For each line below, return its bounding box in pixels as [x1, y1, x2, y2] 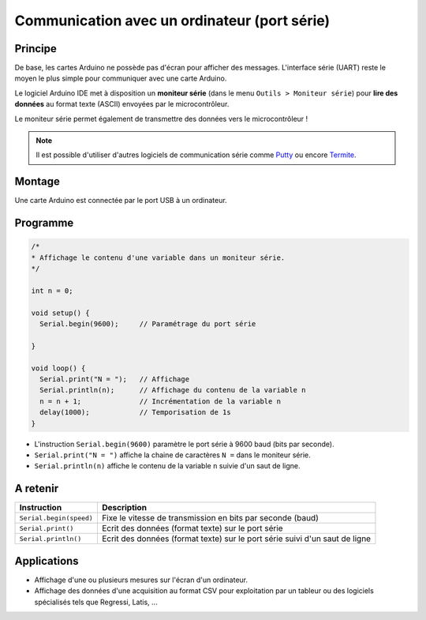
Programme [14, 216, 74, 230]
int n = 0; [31, 286, 73, 295]
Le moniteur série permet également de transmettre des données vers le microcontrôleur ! [14, 114, 308, 123]
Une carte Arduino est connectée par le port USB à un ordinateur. [14, 196, 228, 205]
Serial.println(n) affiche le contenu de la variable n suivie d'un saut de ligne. [34, 461, 301, 471]
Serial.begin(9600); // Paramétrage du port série [39, 320, 256, 329]
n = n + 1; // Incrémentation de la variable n [39, 396, 282, 406]
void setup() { [31, 308, 90, 318]
